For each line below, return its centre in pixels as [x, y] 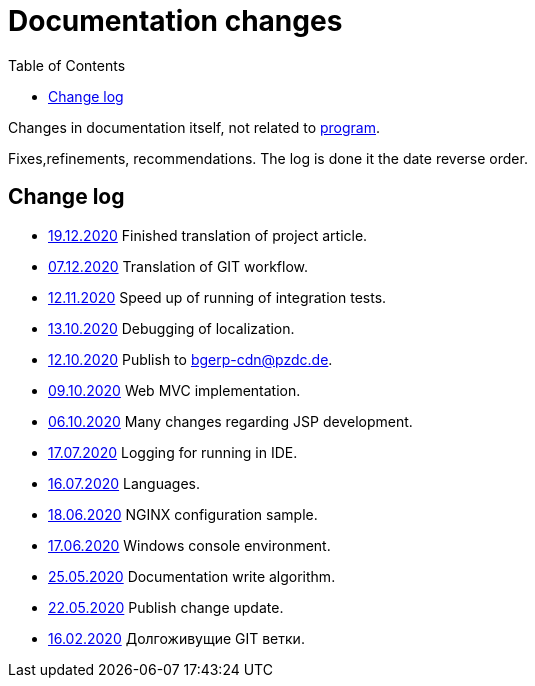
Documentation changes [175, 21]
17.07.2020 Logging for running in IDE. [173, 452]
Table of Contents [67, 65]
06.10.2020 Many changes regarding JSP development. [230, 421]
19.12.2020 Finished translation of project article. [208, 235]
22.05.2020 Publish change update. [166, 607]
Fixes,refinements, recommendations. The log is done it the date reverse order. [268, 158]
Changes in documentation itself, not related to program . [194, 127]
